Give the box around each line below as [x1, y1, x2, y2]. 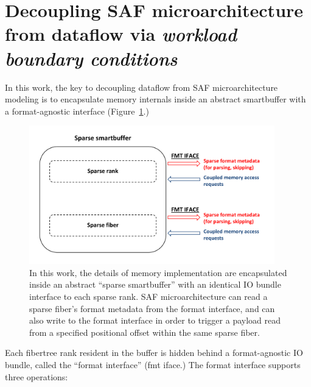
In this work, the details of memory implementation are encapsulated [29, 266, 287, 279]
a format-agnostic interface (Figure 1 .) [5, 104, 149, 117]
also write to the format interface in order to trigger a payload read [29, 314, 281, 327]
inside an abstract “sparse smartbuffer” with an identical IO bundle [29, 278, 281, 291]
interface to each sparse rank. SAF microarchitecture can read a [29, 290, 268, 303]
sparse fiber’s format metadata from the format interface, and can [29, 302, 275, 314]
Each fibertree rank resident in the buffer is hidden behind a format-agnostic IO [5, 346, 303, 359]
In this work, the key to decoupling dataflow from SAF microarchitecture [5, 80, 278, 93]
